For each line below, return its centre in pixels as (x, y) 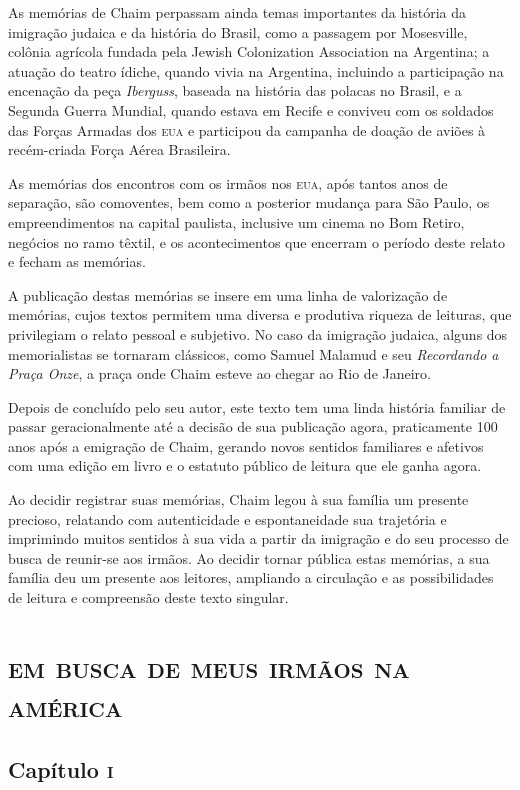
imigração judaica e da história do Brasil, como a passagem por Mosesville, (238, 31)
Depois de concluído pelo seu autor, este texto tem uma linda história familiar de (257, 406)
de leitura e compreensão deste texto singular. (148, 597)
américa (65, 705)
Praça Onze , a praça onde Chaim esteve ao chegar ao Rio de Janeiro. (219, 373)
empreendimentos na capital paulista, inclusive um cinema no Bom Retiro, (236, 221)
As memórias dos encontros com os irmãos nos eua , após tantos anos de (228, 182)
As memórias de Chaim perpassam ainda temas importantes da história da (237, 12)
